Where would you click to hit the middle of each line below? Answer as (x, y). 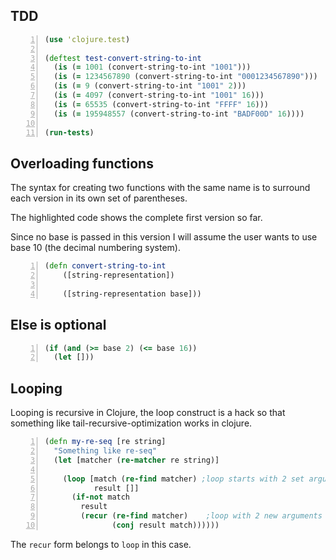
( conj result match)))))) (165, 525)
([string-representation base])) (132, 294)
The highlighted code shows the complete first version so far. (136, 218)
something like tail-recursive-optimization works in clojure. (131, 423)
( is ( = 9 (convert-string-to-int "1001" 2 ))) (150, 86)
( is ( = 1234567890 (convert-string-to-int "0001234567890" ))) (185, 77)
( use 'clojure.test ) (87, 39)
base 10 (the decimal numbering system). (95, 248)
